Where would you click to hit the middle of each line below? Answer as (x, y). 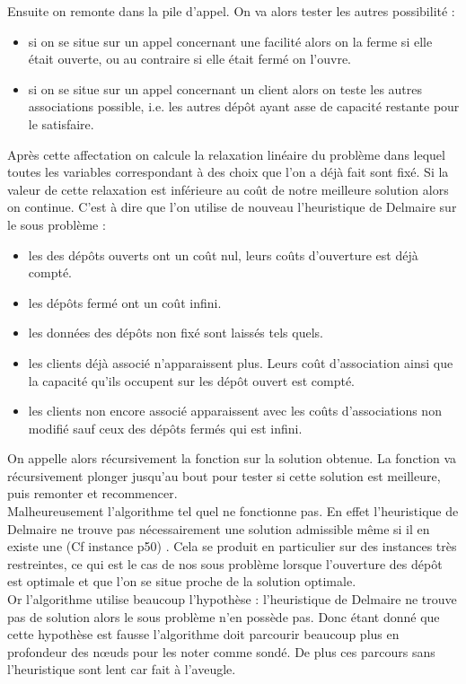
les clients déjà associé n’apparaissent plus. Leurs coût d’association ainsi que (241, 362)
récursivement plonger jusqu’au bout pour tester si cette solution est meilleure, (224, 475)
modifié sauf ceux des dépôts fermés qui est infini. (165, 428)
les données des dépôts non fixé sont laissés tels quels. (176, 333)
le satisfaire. (61, 123)
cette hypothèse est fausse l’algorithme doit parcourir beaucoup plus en (203, 634)
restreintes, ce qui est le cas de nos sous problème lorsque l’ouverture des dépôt (225, 563)
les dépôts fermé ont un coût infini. (125, 302)
